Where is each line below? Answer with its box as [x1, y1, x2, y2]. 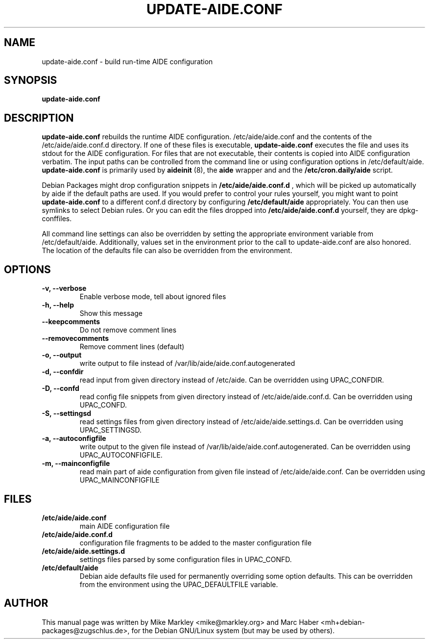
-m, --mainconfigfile [42, 459, 110, 468]
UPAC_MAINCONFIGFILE [79, 476, 160, 485]
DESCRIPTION [4, 111, 74, 124]
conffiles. [42, 214, 72, 223]
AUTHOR [4, 597, 48, 610]
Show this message [79, 309, 143, 318]
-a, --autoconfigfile [42, 434, 106, 443]
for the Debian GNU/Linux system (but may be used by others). [131, 626, 335, 635]
